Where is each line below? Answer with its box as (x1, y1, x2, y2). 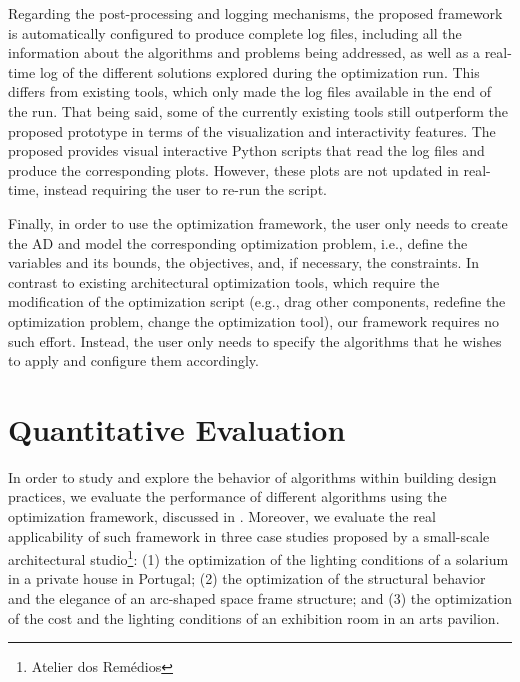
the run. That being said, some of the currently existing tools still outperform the (8, 100, 508, 121)
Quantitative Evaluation (8, 408, 346, 449)
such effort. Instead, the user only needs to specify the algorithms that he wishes (8, 330, 502, 351)
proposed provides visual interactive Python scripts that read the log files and (8, 140, 485, 161)
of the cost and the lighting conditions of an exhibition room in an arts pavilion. (8, 607, 500, 628)
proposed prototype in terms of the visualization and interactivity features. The (8, 120, 496, 141)
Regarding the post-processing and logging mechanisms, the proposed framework (8, 3, 503, 23)
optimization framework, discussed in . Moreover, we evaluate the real (8, 506, 436, 526)
